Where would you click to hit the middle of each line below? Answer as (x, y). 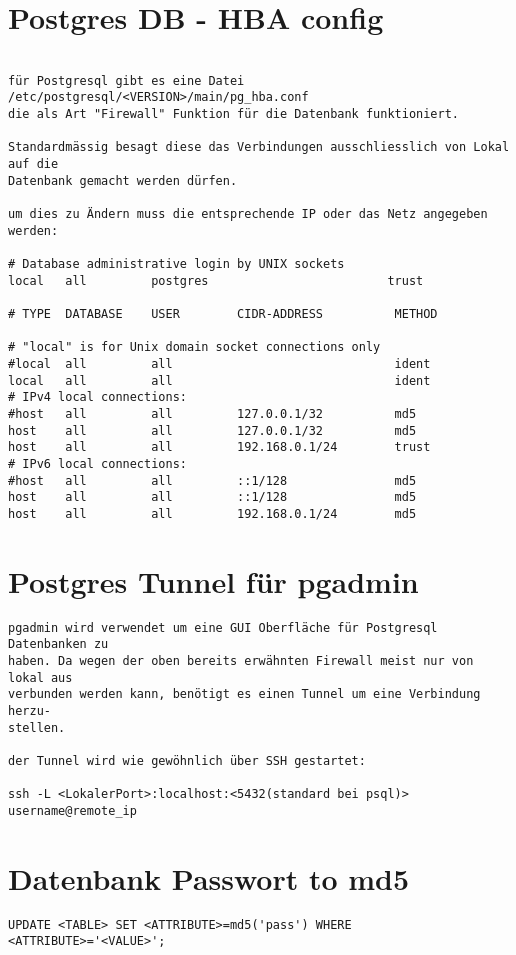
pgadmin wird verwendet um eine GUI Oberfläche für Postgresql (223, 627)
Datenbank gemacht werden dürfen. (123, 180)
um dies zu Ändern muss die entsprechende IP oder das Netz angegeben (248, 214)
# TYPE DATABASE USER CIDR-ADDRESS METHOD (223, 313)
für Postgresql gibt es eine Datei (126, 80)
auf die (33, 164)
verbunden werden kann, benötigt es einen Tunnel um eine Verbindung (244, 694)
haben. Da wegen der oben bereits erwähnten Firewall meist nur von (241, 660)
